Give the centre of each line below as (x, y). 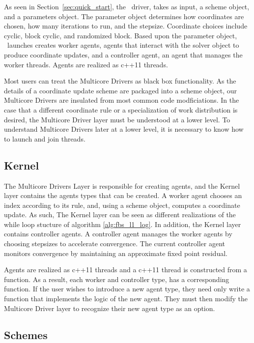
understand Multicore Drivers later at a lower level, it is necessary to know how (124, 129)
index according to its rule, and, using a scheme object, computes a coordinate (122, 205)
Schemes (26, 334)
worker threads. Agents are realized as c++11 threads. (86, 64)
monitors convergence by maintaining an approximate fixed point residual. (116, 253)
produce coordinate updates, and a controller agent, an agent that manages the (123, 54)
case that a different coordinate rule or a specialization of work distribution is (121, 109)
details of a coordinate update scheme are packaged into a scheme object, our (120, 90)
